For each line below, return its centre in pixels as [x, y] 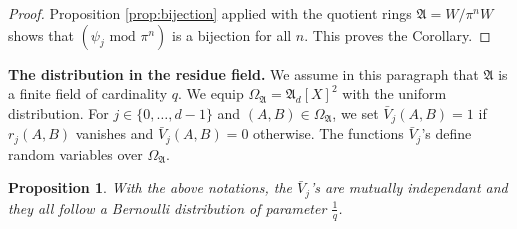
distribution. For [58, 112]
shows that [41, 34]
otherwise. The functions [328, 133]
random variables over [75, 153]
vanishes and [114, 133]
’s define [446, 133]
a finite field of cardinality [88, 93]
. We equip [211, 93]
